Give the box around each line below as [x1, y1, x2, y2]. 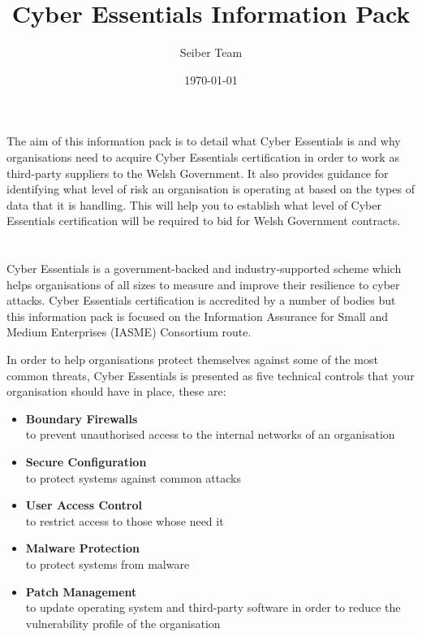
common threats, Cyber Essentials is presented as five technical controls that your [6, 366, 415, 383]
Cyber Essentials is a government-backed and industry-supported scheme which [6, 260, 402, 277]
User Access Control [25, 496, 142, 513]
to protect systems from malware [25, 555, 190, 572]
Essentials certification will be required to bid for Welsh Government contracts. [6, 212, 401, 229]
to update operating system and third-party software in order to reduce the [25, 599, 401, 616]
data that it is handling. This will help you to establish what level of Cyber [6, 196, 381, 213]
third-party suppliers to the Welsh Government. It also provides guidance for [6, 164, 389, 181]
